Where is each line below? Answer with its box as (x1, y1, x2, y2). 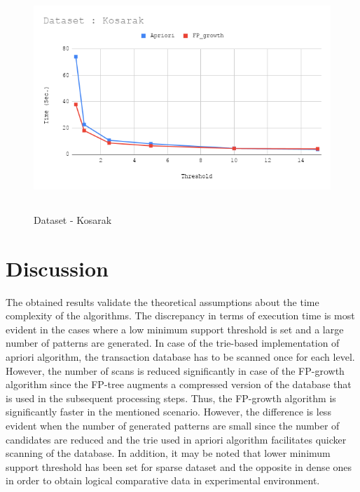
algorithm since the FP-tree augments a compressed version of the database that (6, 377, 352, 392)
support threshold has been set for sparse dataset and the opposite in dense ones (6, 459, 352, 474)
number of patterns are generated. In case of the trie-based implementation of (6, 335, 340, 350)
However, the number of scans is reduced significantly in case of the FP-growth (6, 363, 345, 378)
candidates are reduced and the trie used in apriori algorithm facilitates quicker (6, 432, 347, 446)
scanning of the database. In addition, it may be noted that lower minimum (6, 446, 331, 460)
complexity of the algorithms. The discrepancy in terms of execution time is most (6, 308, 355, 323)
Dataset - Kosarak (34, 212, 112, 227)
